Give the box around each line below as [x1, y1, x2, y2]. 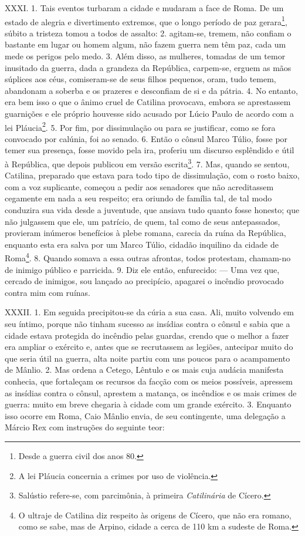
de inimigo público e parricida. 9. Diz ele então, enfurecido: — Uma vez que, [5, 263, 280, 275]
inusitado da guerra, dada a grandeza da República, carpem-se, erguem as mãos [5, 61, 292, 73]
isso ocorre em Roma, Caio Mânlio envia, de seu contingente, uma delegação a [5, 409, 286, 422]
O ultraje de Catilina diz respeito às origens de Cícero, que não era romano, [18, 508, 292, 521]
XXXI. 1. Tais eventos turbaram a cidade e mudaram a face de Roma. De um [5, 2, 284, 14]
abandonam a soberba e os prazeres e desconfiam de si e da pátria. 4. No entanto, [5, 84, 298, 96]
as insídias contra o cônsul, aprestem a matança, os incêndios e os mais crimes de [5, 386, 297, 399]
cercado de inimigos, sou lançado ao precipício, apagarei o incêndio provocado [5, 275, 284, 287]
